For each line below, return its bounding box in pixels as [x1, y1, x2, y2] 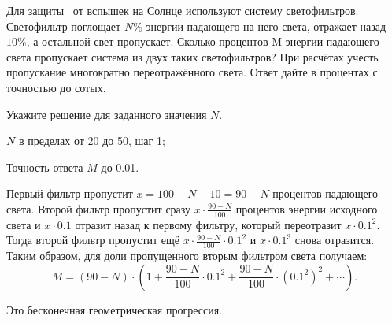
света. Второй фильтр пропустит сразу [6, 200, 191, 217]
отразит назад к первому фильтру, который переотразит [75, 216, 342, 232]
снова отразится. [294, 232, 375, 248]
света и [6, 216, 41, 232]
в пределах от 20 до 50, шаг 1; [18, 132, 165, 149]
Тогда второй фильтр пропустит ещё [6, 232, 180, 248]
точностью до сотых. [6, 79, 106, 95]
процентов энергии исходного [235, 200, 378, 217]
